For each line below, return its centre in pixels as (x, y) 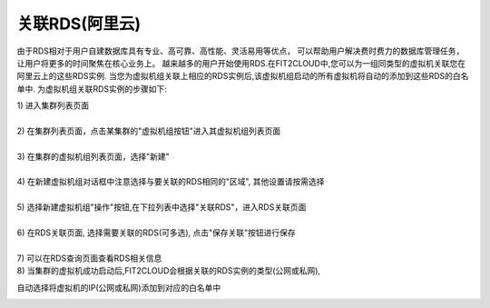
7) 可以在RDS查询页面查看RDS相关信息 (89, 258)
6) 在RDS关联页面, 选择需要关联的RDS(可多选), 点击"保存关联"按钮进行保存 (157, 233)
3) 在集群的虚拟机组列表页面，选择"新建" (93, 156)
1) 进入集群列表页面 (53, 105)
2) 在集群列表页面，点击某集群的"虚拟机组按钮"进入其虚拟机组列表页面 (149, 131)
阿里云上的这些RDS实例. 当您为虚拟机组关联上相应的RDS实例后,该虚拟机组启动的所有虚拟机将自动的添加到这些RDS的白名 (243, 76)
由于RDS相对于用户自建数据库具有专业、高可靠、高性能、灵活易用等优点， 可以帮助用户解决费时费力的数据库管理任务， (240, 51)
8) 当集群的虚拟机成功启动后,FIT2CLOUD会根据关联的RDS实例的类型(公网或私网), (169, 271)
